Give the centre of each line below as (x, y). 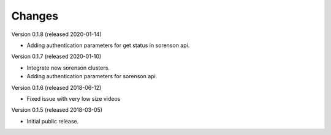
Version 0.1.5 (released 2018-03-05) (57, 110)
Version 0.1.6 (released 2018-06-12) (56, 87)
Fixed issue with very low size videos (74, 98)
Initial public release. (53, 121)
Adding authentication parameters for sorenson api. (92, 76)
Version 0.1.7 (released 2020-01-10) (56, 57)
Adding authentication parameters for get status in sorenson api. (108, 45)
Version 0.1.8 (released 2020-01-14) (56, 34)
